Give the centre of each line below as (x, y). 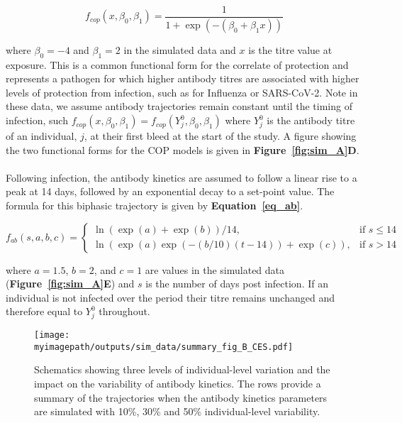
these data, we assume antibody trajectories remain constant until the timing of (179, 106)
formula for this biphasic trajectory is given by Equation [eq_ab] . (155, 205)
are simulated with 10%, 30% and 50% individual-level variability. (177, 411)
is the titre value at (290, 49)
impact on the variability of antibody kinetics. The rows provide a (178, 384)
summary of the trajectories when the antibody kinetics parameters (181, 397)
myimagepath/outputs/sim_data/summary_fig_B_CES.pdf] (164, 347)
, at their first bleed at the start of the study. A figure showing (220, 136)
